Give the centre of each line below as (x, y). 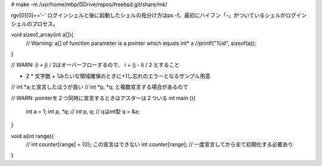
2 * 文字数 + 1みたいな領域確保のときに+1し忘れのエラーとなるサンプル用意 (118, 76)
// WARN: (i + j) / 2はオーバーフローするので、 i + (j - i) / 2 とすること (95, 65)
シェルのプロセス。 (35, 23)
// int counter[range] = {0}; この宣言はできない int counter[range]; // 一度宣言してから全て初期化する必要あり (160, 145)
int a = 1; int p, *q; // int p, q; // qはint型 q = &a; (83, 111)
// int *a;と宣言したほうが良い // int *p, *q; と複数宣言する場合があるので (100, 87)
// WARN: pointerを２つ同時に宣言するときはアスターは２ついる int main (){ (103, 98)
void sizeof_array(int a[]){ (42, 35)
